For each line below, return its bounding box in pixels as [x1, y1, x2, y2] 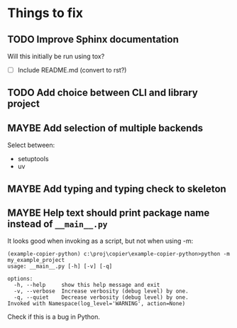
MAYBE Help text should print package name [7, 207, 210, 219]
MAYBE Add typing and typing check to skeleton [7, 182, 227, 195]
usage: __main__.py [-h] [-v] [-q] [7, 263, 113, 270]
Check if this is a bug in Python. [7, 312, 101, 321]
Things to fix [7, 5, 84, 21]
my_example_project [7, 257, 65, 264]
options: [7, 275, 33, 283]
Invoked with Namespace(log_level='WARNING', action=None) [7, 300, 186, 307]
